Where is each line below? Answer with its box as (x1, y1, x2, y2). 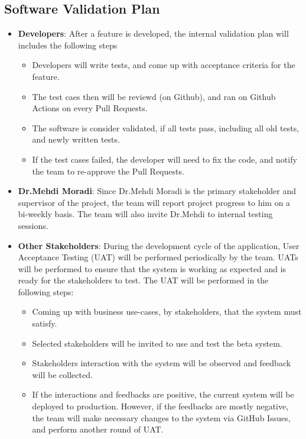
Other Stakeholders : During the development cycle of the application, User (18, 239, 300, 251)
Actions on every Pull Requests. (32, 102, 148, 114)
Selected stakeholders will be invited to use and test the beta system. (32, 337, 282, 349)
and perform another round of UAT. (32, 423, 164, 435)
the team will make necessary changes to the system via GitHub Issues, (32, 411, 291, 424)
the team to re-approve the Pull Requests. (32, 164, 184, 177)
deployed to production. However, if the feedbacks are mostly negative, (32, 400, 289, 412)
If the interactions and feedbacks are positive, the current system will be (32, 388, 294, 401)
